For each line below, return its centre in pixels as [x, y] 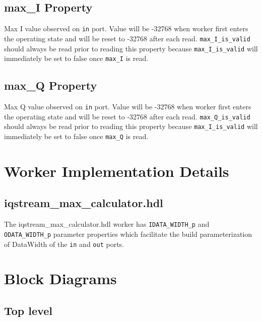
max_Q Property [51, 85]
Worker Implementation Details [117, 171]
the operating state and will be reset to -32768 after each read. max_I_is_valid [127, 38]
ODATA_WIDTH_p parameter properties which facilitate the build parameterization [128, 234]
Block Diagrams [60, 278]
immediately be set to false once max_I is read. [76, 58]
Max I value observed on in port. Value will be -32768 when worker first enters [126, 28]
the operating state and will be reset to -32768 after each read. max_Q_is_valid [127, 116]
